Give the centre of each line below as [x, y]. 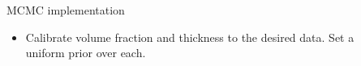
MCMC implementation [66, 10]
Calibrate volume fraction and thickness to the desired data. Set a [190, 37]
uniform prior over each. [86, 53]
